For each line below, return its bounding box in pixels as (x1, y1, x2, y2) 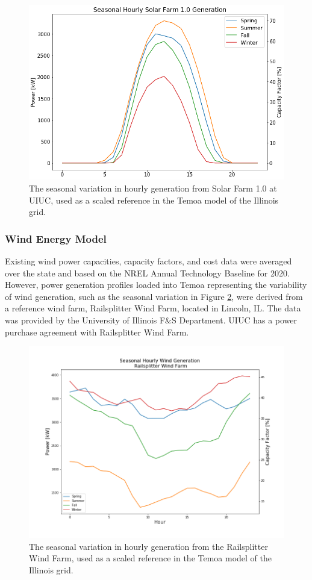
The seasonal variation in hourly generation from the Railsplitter (29, 540, 268, 552)
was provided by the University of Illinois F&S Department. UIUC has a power (5, 314, 298, 326)
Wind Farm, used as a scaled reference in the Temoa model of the (29, 552, 272, 564)
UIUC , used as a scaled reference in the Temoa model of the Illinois (29, 193, 279, 206)
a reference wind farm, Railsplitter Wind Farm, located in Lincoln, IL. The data (5, 302, 301, 314)
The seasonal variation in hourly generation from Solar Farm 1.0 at (29, 182, 277, 195)
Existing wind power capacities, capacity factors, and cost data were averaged (5, 255, 292, 267)
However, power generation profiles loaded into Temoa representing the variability (5, 278, 307, 291)
